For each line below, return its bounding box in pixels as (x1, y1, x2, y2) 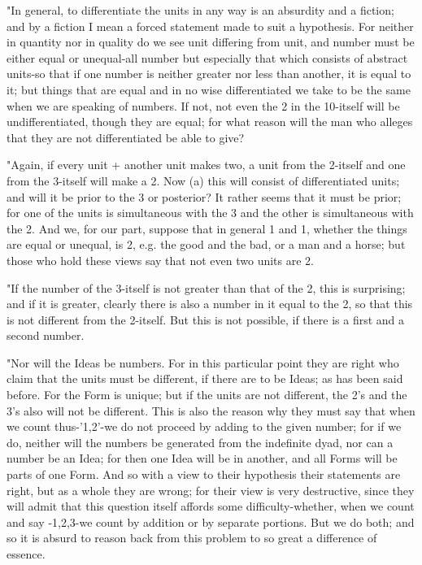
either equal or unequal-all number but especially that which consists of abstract (7, 49, 408, 66)
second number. (7, 327, 85, 344)
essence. (7, 545, 46, 562)
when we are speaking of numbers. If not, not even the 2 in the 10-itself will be (7, 97, 400, 114)
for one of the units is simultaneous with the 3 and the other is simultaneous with (7, 204, 414, 221)
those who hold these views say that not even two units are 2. (7, 251, 314, 268)
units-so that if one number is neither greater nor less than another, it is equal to (7, 65, 411, 82)
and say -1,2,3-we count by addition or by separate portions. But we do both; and (7, 513, 415, 530)
